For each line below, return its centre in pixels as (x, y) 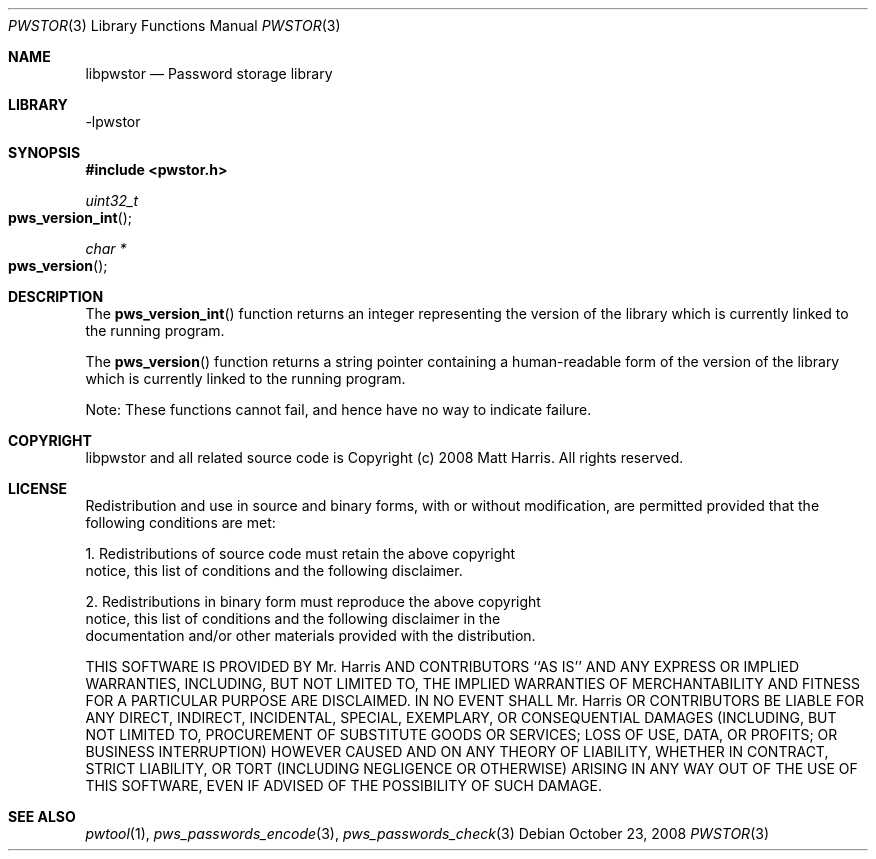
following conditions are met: (180, 522)
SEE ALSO (42, 816)
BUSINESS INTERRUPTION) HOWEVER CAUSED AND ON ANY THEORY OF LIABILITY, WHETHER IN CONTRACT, (457, 751)
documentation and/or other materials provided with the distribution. (310, 635)
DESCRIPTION (56, 296)
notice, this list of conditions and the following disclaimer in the (293, 618)
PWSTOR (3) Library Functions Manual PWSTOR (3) (174, 25)
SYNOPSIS (44, 152)
